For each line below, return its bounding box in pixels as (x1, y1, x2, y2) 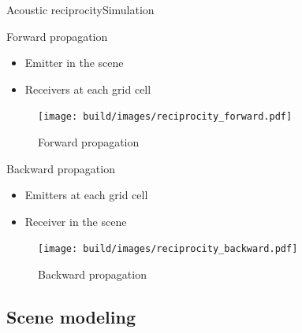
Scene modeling (6, 305, 136, 329)
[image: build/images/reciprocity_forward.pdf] (38, 111, 293, 123)
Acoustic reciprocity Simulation (6, 2, 155, 17)
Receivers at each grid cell (24, 80, 151, 97)
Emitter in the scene (24, 54, 124, 71)
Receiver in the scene (24, 213, 127, 229)
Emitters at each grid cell (24, 187, 148, 203)
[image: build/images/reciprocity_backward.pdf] (38, 243, 298, 255)
